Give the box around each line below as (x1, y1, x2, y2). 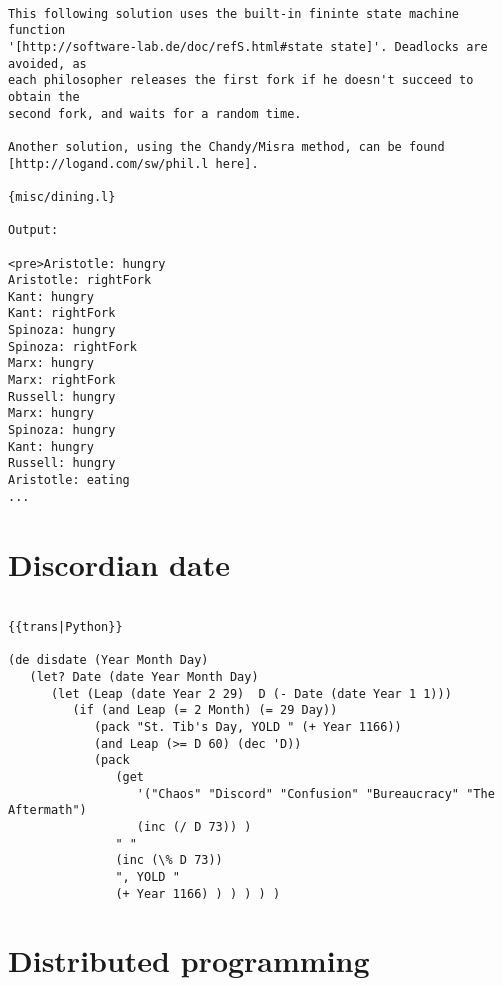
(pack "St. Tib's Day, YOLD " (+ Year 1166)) (93, 720, 402, 735)
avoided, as (8, 56, 87, 71)
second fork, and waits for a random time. (8, 106, 302, 121)
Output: (8, 223, 59, 238)
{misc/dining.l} (8, 189, 116, 204)
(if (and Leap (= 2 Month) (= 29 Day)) (72, 703, 338, 718)
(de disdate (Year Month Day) (8, 653, 209, 668)
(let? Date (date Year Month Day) (29, 670, 259, 685)
